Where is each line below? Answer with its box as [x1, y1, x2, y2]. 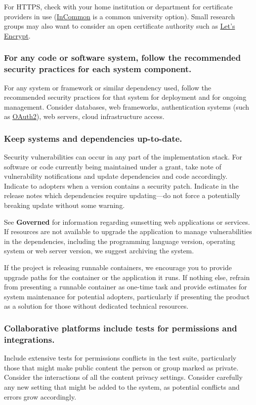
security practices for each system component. [4, 63, 192, 75]
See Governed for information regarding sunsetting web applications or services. [4, 216, 250, 227]
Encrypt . [4, 30, 31, 40]
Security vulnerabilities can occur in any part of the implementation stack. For [4, 152, 243, 162]
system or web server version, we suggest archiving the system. [4, 245, 194, 256]
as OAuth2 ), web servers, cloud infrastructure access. [4, 111, 165, 121]
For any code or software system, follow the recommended [4, 51, 241, 64]
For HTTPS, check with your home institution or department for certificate [4, 1, 233, 11]
